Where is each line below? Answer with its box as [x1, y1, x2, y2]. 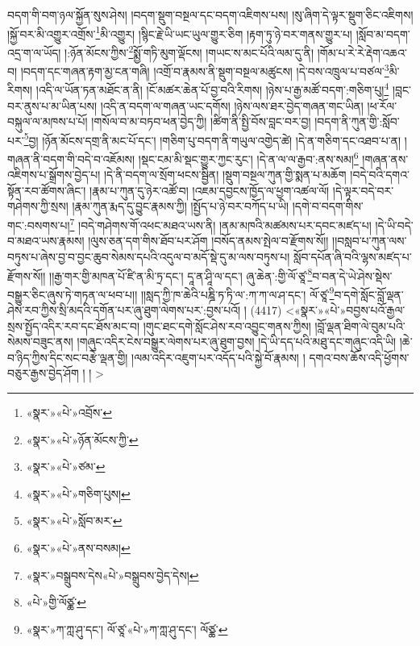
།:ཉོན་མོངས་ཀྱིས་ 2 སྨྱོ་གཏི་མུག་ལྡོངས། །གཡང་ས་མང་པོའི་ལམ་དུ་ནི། [64, 41, 314, 60]
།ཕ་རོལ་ [367, 97, 397, 114]
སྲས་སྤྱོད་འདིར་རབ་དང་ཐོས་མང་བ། [7, 317, 140, 334]
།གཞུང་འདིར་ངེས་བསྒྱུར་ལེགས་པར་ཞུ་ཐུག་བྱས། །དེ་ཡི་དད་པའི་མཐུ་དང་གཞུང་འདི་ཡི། [77, 333, 397, 350]
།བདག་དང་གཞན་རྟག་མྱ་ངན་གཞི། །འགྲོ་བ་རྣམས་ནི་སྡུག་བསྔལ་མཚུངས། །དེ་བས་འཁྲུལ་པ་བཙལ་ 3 [20, 60, 389, 79]
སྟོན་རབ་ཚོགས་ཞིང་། [7, 181, 86, 198]
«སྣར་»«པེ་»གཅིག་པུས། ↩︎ [26, 485, 131, 502]
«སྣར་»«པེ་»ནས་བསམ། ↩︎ [26, 539, 131, 556]
